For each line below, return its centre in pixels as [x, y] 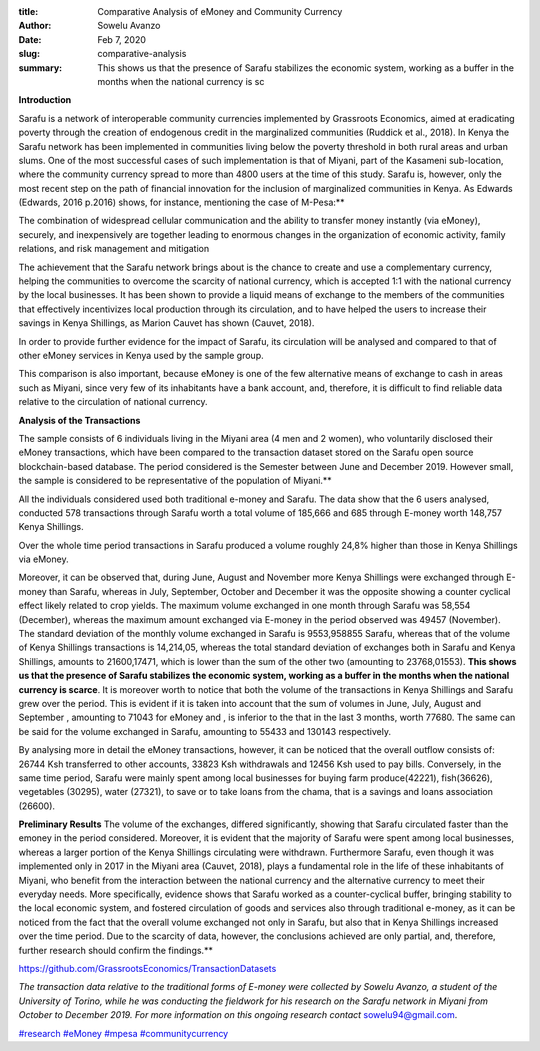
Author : [35, 26]
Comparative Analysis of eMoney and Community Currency [220, 11]
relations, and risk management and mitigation [114, 249]
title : [28, 11]
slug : [29, 54]
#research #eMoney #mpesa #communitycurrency [123, 1033]
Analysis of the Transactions [79, 420]
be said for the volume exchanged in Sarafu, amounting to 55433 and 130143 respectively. [205, 731]
